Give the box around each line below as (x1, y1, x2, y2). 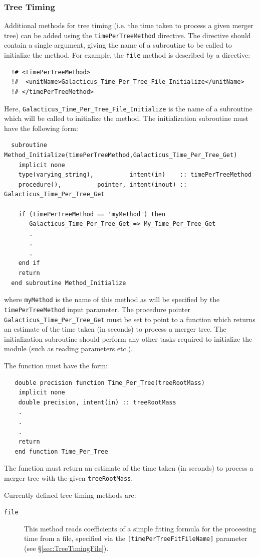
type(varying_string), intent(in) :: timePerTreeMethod (18, 171, 251, 179)
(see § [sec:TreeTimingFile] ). (24, 543, 109, 553)
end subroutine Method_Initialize (11, 279, 126, 287)
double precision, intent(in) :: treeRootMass (18, 398, 176, 406)
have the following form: (4, 122, 78, 133)
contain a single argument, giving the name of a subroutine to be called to (4, 40, 232, 50)
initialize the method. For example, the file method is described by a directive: (4, 50, 250, 60)
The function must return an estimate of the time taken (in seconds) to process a (4, 463, 253, 473)
